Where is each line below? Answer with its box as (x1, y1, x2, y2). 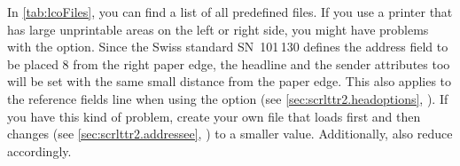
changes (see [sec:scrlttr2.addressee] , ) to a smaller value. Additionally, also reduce (7, 124, 453, 143)
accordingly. (7, 141, 72, 160)
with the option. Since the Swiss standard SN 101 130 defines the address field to (7, 37, 448, 56)
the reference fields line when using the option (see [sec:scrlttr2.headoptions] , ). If (7, 89, 448, 107)
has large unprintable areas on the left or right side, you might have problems (7, 20, 429, 38)
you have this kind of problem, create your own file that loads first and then (7, 107, 421, 125)
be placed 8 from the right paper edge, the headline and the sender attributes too (7, 54, 450, 73)
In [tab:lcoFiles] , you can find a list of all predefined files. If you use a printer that (7, 3, 453, 20)
